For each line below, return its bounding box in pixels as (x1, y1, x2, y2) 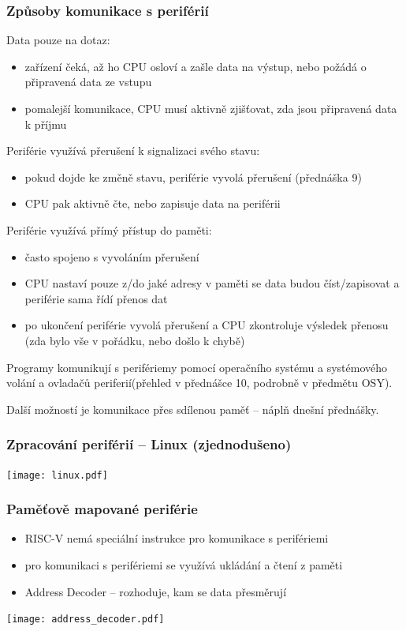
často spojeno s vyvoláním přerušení (24, 248, 199, 265)
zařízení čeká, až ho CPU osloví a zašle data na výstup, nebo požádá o (24, 58, 367, 74)
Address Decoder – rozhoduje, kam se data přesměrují (24, 583, 287, 599)
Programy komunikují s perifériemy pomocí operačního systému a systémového (6, 359, 387, 375)
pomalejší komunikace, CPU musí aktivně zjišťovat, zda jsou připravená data (24, 100, 397, 116)
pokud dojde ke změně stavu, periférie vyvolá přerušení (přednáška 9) (24, 168, 362, 185)
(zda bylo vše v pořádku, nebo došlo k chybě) (24, 332, 245, 348)
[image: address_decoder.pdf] (6, 614, 165, 625)
